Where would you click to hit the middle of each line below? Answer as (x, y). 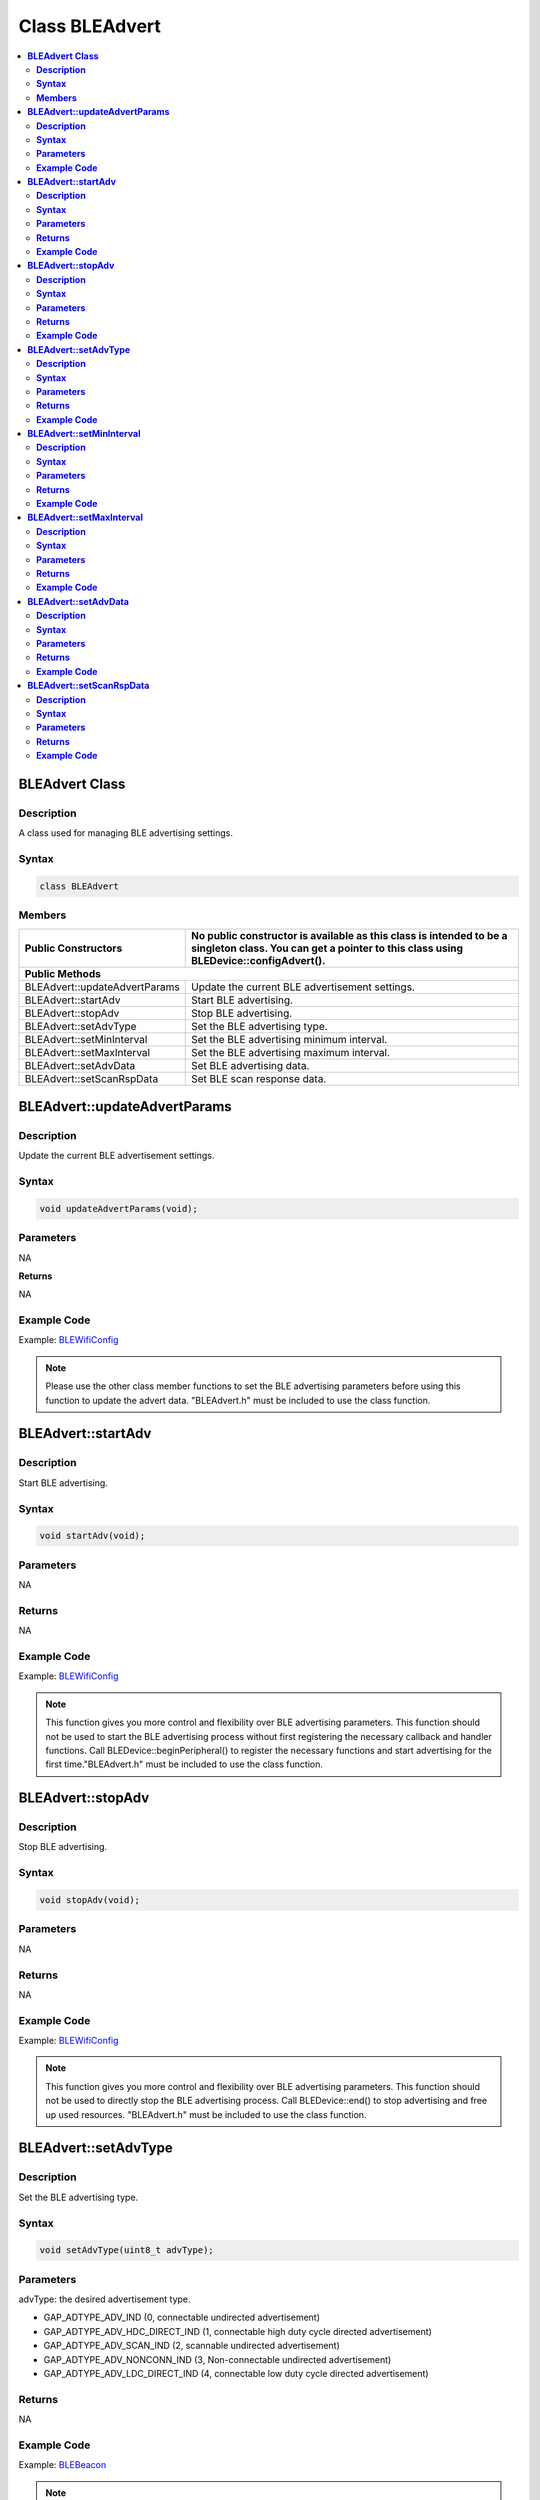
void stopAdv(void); (89, 1900)
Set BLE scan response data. (259, 1078)
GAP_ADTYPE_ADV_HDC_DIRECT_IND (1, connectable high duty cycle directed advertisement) (237, 2331)
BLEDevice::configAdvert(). (258, 960)
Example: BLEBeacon (62, 2465)
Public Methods (63, 973)
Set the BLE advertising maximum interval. (290, 1052)
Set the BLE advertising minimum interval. (289, 1039)
